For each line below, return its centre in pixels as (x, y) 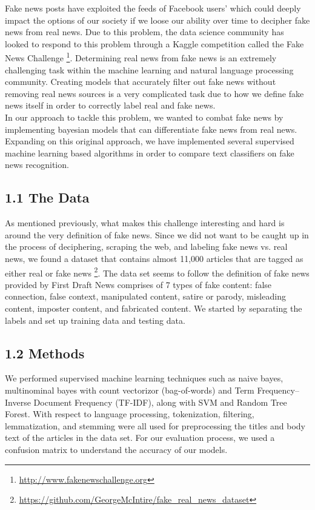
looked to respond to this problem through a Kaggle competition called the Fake (154, 43)
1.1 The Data (47, 197)
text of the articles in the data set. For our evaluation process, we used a (140, 438)
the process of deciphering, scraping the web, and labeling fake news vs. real (146, 247)
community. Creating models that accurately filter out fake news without (141, 82)
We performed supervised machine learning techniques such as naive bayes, (144, 378)
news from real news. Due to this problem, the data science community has (144, 32)
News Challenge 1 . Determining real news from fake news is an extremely (141, 57)
